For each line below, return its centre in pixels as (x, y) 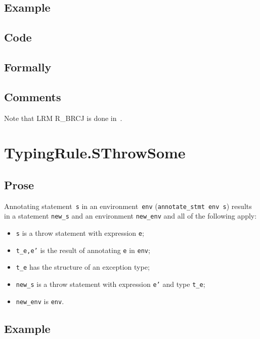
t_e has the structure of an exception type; (83, 267)
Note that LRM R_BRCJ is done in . (63, 118)
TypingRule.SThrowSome (95, 153)
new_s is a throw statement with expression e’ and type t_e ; (111, 284)
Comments (33, 96)
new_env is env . (40, 301)
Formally (28, 67)
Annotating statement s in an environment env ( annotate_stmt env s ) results (128, 206)
